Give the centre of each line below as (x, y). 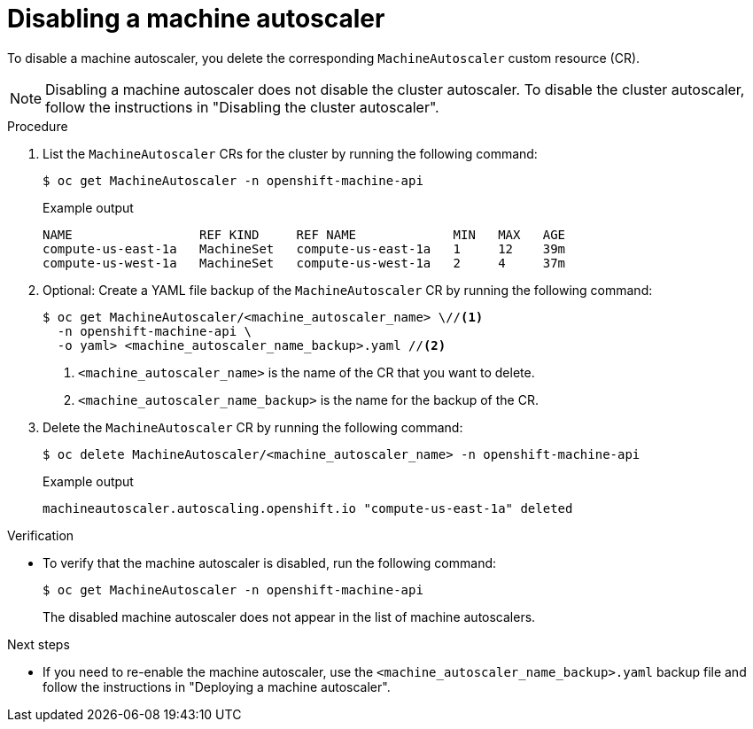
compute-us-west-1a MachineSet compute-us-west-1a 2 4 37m (304, 263)
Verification (41, 535)
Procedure (38, 126)
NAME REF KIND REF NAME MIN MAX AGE (304, 234)
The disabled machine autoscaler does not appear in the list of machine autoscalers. (289, 617)
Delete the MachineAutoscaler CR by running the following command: (253, 427)
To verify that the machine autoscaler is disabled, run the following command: (270, 562)
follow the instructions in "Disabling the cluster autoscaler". (242, 107)
